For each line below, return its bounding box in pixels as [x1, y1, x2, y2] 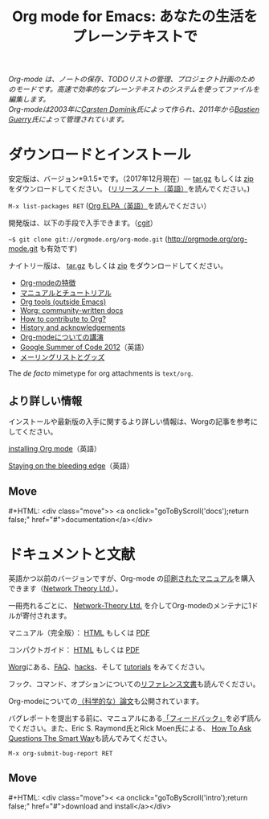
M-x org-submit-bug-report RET [8, 749, 113, 757]
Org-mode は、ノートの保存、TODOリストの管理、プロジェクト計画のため [8, 74, 255, 84]
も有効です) [39, 244, 78, 253]
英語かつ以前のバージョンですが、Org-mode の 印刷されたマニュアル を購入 [8, 573, 255, 583]
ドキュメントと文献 [8, 545, 136, 563]
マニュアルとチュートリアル [19, 288, 112, 298]
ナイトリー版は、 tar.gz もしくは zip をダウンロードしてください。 [8, 261, 227, 270]
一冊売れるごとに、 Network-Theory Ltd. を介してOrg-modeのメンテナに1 [8, 600, 251, 610]
